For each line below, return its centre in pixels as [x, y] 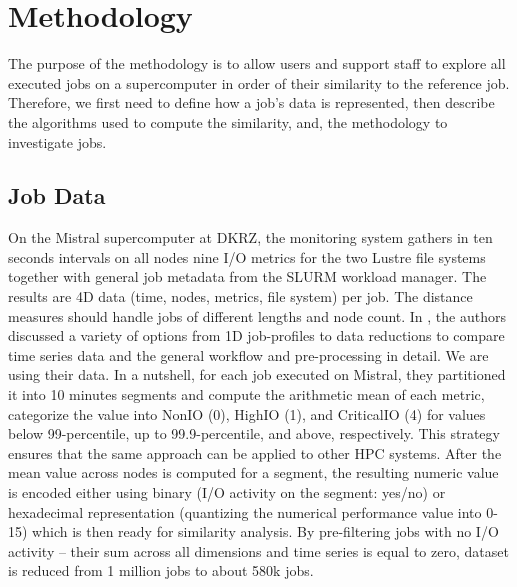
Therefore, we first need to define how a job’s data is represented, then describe [251, 102]
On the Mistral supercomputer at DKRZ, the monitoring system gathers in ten [250, 237]
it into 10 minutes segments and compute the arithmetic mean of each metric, [246, 394]
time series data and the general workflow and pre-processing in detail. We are [248, 354]
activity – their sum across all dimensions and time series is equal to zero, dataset [258, 550]
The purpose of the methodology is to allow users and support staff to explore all [257, 63]
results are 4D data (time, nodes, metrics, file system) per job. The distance [240, 296]
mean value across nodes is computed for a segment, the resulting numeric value [253, 472]
